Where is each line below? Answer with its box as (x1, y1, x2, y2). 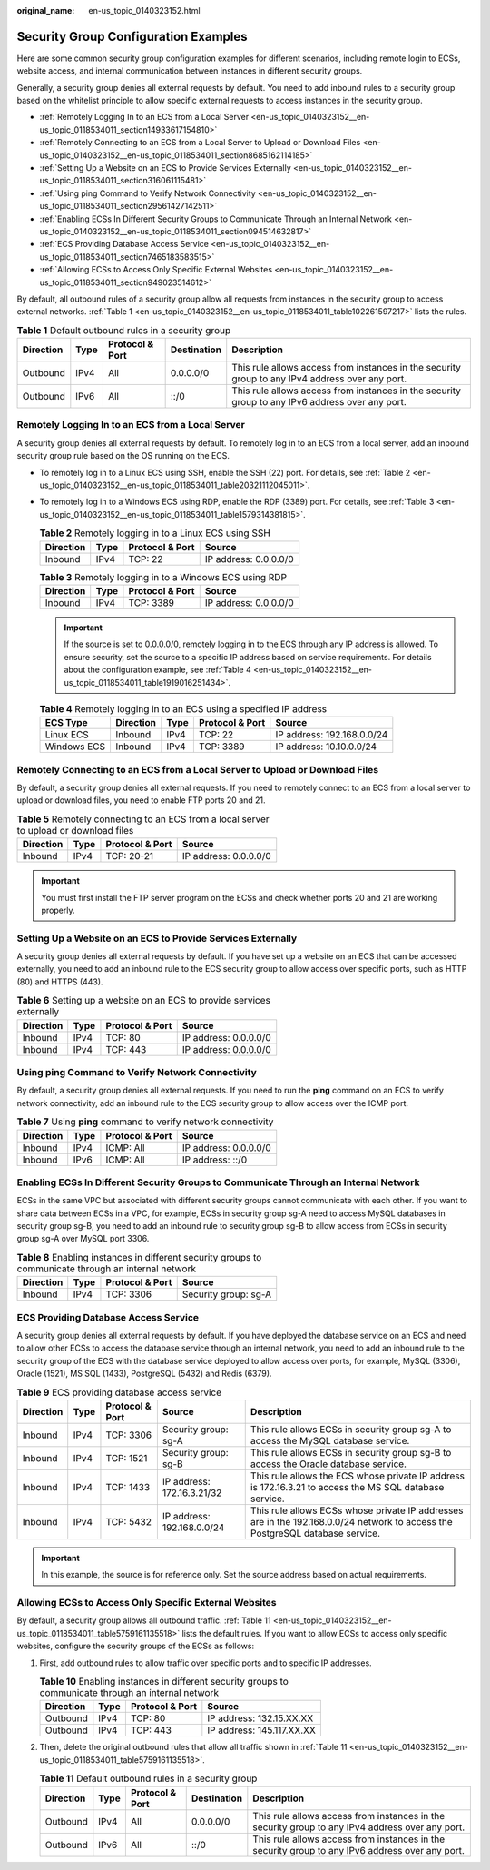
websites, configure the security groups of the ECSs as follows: (16, 1640, 254, 1652)
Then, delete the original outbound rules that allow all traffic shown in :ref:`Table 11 (39, 1742, 348, 1753)
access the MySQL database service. (250, 1434, 410, 1447)
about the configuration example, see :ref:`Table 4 (64, 664, 251, 676)
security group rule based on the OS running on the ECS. (16, 450, 230, 461)
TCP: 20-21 (105, 850, 154, 863)
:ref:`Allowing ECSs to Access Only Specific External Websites (39, 264, 272, 275)
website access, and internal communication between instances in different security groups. (16, 65, 363, 76)
